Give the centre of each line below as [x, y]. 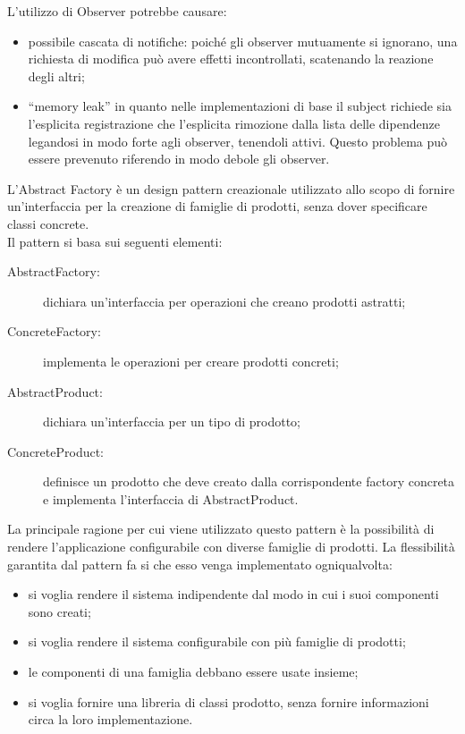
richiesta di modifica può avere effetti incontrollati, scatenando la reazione [231, 59]
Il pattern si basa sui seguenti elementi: [115, 241]
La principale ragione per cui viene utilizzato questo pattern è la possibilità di [221, 529]
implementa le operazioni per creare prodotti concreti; [191, 361]
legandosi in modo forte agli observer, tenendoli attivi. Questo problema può [238, 141]
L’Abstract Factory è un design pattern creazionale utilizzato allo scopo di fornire [231, 188]
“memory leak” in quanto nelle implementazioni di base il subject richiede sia [240, 106]
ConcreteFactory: [54, 331]
